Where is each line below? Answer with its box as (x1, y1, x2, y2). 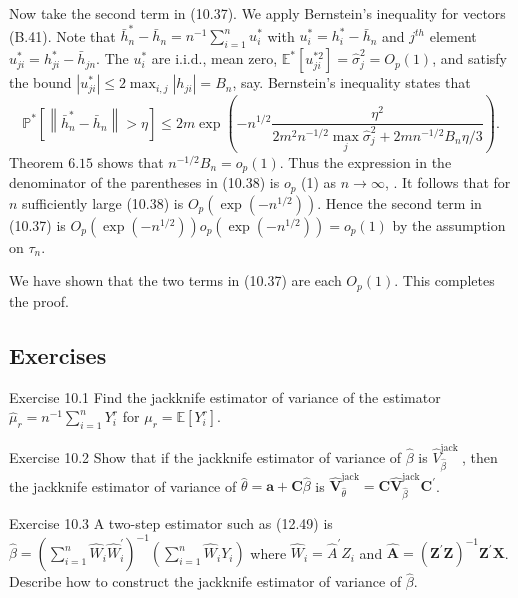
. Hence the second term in (317, 192, 482, 213)
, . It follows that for (384, 172, 511, 193)
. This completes (394, 270, 495, 291)
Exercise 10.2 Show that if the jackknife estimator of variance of (9, 446, 402, 467)
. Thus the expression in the (279, 151, 452, 172)
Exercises (9, 339, 107, 370)
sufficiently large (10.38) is (22, 192, 184, 213)
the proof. (9, 290, 69, 311)
